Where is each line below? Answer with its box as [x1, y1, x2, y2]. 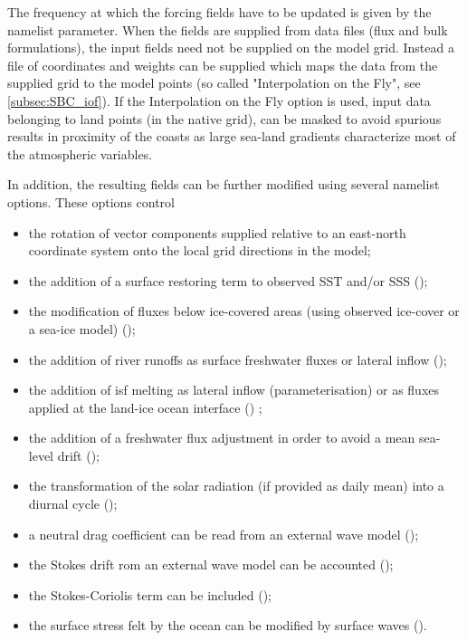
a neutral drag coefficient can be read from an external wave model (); [28, 524, 419, 543]
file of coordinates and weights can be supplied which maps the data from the [7, 55, 438, 74]
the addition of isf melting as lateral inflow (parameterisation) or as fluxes [28, 380, 440, 399]
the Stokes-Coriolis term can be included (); [28, 585, 272, 604]
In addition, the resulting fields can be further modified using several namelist [7, 175, 440, 194]
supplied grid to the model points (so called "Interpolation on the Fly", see [7, 73, 421, 92]
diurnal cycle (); [28, 494, 118, 513]
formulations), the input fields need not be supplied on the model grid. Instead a [7, 38, 454, 57]
